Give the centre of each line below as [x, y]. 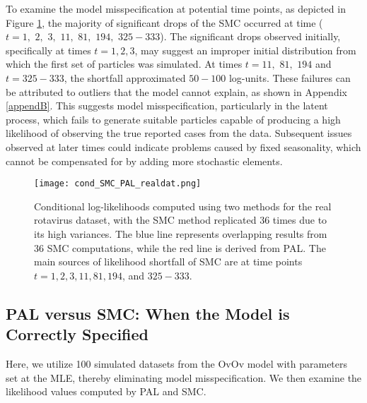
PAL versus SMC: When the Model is [148, 313]
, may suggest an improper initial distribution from [245, 50]
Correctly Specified [77, 334]
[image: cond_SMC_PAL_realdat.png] [118, 184]
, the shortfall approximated [125, 77]
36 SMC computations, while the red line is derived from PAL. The [180, 247]
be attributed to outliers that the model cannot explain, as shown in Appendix [176, 91]
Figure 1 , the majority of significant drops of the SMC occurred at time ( [164, 22]
